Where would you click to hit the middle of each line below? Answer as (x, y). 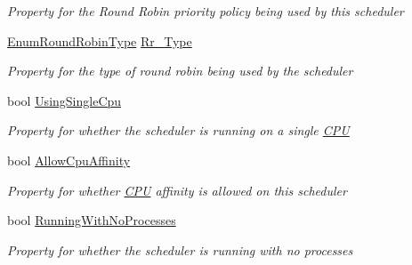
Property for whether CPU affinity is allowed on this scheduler (177, 190)
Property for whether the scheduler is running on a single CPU (178, 130)
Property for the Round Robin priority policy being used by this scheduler (206, 11)
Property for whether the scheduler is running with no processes (180, 249)
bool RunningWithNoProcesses (92, 220)
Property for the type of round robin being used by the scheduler (180, 71)
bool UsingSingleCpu (65, 100)
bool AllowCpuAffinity (69, 160)
